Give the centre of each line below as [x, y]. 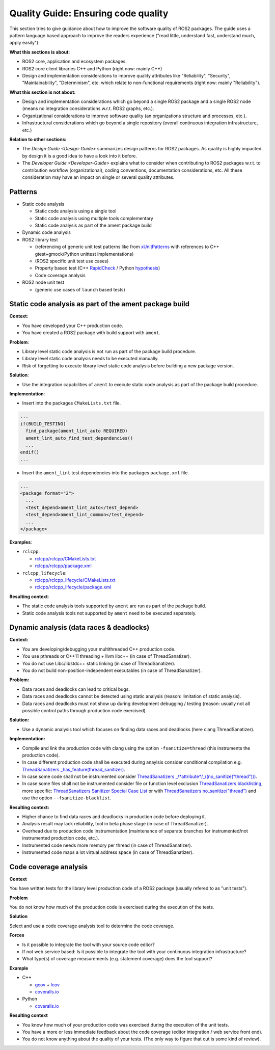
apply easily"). [25, 43]
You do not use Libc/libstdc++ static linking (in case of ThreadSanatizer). [99, 663]
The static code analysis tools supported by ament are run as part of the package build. [114, 606]
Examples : [21, 542]
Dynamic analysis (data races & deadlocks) [79, 627]
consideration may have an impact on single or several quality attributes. [98, 177]
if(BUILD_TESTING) [43, 424]
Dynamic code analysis [47, 232]
